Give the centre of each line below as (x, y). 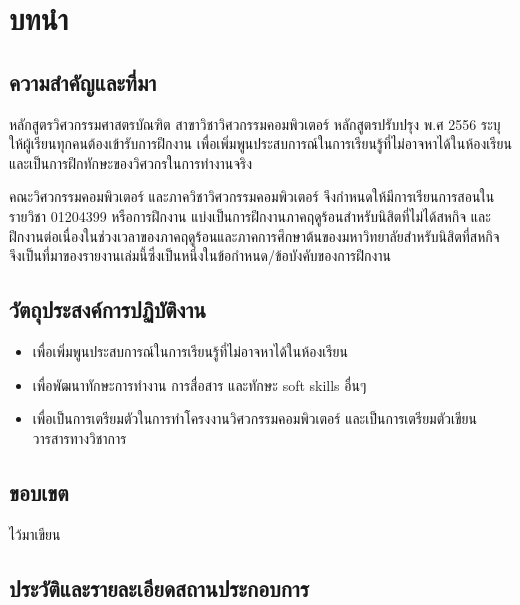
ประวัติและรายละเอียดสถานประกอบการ (159, 587)
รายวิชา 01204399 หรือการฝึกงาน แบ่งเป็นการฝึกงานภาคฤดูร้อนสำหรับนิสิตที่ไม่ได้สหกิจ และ (250, 215)
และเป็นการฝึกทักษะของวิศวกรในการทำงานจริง (131, 162)
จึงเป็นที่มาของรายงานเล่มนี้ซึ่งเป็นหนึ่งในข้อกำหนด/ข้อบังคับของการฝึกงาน (200, 255)
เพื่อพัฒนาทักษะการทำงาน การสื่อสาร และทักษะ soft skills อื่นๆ (199, 384)
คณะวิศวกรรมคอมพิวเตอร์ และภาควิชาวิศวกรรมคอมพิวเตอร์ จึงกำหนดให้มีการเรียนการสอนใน (252, 196)
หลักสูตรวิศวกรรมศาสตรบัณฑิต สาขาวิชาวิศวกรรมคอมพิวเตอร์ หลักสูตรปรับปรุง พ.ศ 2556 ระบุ (255, 123)
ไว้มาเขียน (35, 533)
